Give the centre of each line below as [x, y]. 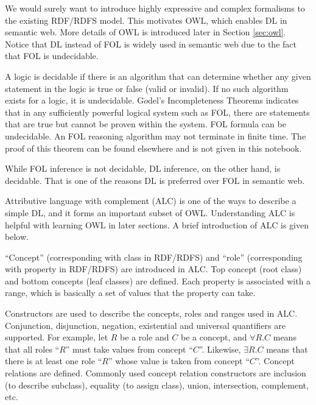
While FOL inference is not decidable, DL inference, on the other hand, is [143, 168]
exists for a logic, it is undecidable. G [75, 100]
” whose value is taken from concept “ [179, 361]
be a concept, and [214, 337]
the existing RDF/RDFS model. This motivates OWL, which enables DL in [146, 20]
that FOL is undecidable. [52, 56]
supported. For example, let [57, 337]
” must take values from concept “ [129, 349]
